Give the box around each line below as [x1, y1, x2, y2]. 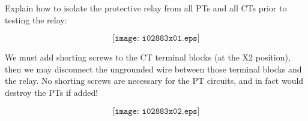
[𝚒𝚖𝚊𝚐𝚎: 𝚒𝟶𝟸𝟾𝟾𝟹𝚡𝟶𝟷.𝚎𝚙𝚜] [112, 34, 200, 43]
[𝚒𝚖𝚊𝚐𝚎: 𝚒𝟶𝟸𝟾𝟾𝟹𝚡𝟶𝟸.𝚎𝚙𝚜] [112, 107, 200, 116]
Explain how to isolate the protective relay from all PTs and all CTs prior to [5, 2, 287, 14]
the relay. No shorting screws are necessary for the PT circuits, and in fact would [5, 74, 304, 87]
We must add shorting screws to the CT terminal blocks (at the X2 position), [5, 51, 291, 63]
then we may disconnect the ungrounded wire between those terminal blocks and [5, 62, 302, 75]
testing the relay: [5, 13, 67, 26]
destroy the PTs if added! [5, 86, 98, 98]
